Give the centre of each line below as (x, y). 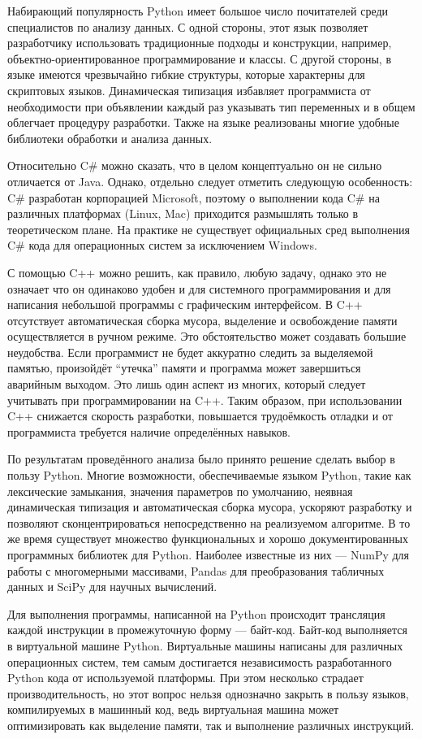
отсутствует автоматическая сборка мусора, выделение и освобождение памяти (202, 320)
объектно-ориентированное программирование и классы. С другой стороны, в (199, 58)
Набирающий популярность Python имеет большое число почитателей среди (198, 11)
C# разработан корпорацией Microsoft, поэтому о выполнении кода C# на (194, 197)
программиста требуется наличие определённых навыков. (149, 431)
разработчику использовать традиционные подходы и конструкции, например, (200, 43)
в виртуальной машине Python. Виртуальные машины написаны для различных (205, 645)
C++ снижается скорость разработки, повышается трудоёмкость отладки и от (200, 416)
